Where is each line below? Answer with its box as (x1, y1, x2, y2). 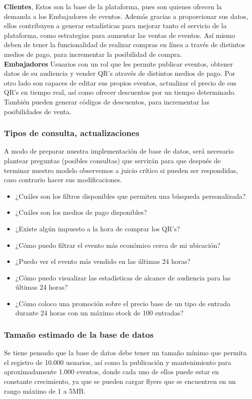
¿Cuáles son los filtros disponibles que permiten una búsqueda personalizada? (15, 191, 246, 201)
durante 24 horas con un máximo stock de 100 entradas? (15, 308, 184, 318)
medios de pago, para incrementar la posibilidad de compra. (4, 49, 182, 59)
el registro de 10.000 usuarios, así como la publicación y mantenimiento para (4, 357, 232, 367)
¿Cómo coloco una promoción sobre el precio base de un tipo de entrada (15, 298, 231, 308)
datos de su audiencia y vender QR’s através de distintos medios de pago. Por (4, 68, 235, 78)
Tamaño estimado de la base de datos (4, 328, 154, 340)
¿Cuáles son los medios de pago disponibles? (15, 207, 147, 217)
